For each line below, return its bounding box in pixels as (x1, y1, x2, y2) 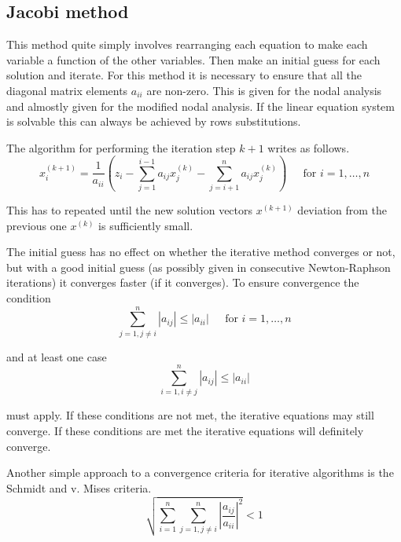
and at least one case (6, 348, 107, 364)
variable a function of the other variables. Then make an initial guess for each (6, 51, 381, 68)
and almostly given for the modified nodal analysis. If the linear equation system (6, 97, 395, 114)
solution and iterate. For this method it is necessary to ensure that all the (6, 67, 362, 83)
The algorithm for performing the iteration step (6, 139, 236, 156)
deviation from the (297, 202, 387, 218)
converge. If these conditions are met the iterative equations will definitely (6, 423, 364, 439)
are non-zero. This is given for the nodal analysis (146, 82, 382, 98)
